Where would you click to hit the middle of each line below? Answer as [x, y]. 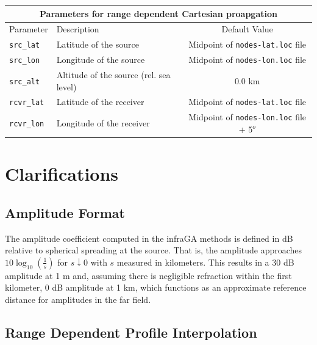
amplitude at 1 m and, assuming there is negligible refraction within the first [148, 275]
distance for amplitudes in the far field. [78, 300]
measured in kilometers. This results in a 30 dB [205, 262]
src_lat [25, 45]
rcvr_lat [27, 103]
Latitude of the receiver [100, 102]
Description [78, 29]
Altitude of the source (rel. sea [113, 74]
